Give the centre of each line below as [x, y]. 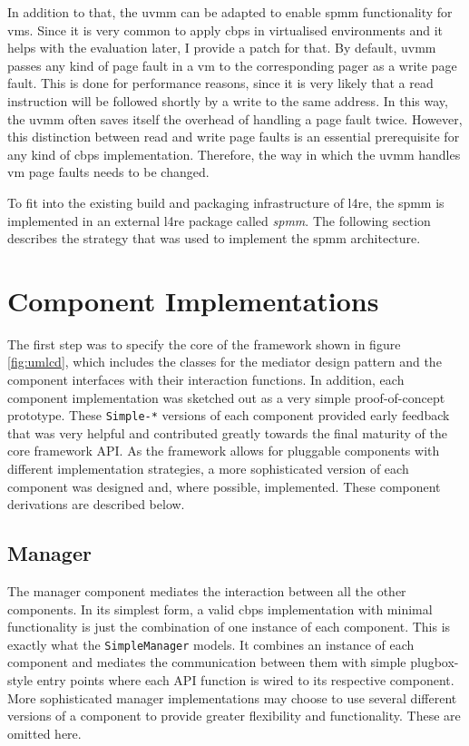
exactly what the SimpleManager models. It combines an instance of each [211, 644]
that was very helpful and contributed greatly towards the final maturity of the [227, 432]
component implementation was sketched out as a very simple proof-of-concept [226, 397]
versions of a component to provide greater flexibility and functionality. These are [234, 716]
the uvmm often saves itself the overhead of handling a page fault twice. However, [235, 118]
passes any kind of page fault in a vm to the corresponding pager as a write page [232, 65]
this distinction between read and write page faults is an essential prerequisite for [234, 137]
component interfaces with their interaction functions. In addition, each [206, 380]
